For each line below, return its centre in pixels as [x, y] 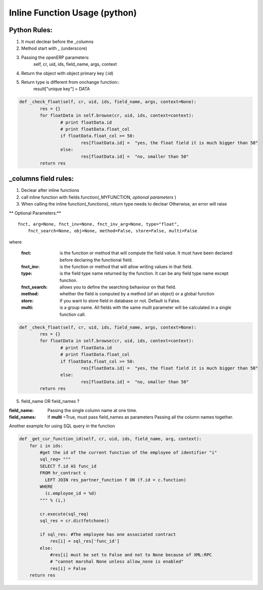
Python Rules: [31, 30]
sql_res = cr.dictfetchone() [75, 521]
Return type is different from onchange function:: [70, 82]
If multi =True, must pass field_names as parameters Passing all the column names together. [141, 417]
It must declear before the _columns [57, 42]
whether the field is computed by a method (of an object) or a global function [137, 294]
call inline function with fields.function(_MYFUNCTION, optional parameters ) [99, 197]
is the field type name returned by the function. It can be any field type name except [144, 273]
